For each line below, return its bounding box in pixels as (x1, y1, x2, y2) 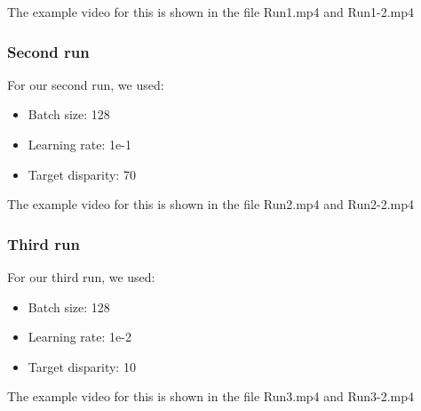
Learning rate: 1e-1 (28, 135, 131, 153)
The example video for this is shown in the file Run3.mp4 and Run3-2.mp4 (7, 387, 414, 406)
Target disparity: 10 (28, 357, 136, 375)
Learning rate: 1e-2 (28, 327, 131, 346)
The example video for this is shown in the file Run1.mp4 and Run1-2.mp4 (7, 3, 414, 20)
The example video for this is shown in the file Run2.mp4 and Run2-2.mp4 (7, 195, 414, 214)
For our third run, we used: (7, 268, 155, 286)
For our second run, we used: (7, 75, 164, 93)
